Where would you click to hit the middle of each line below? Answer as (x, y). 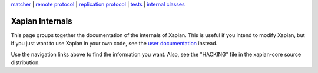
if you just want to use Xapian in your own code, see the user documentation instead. (114, 44)
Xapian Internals (42, 21)
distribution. (26, 62)
